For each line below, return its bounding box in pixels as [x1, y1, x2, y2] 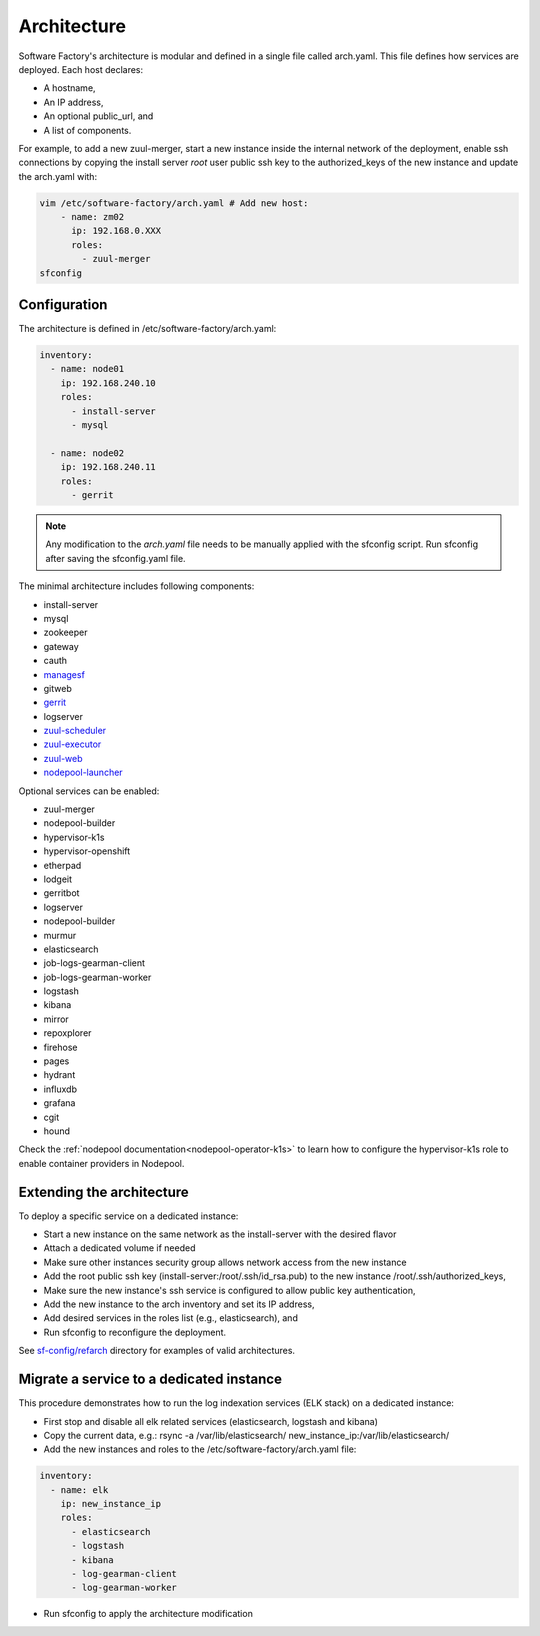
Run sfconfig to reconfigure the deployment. [43, 1326, 227, 1338]
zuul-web [43, 752, 84, 764]
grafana [43, 1097, 76, 1109]
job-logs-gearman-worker [43, 971, 152, 983]
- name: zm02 [60, 211, 125, 223]
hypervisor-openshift [43, 845, 131, 857]
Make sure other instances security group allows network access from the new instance [43, 1256, 407, 1268]
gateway [43, 640, 79, 652]
